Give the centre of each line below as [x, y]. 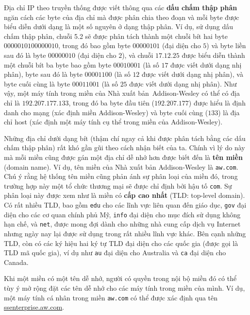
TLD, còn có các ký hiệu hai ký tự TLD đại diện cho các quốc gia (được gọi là [121, 243]
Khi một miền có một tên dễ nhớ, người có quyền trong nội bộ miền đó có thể [120, 278]
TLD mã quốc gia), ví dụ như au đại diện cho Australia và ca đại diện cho [115, 253]
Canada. [16, 262]
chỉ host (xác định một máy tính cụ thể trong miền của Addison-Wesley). [113, 122]
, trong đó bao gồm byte [94, 45]
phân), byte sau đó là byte [43, 74]
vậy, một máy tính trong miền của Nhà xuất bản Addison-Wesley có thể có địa [122, 93]
